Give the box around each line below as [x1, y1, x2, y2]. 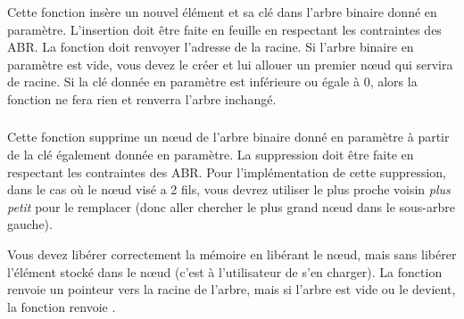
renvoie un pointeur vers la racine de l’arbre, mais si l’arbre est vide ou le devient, [7, 280, 456, 299]
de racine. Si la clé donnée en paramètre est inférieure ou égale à [7, 72, 360, 91]
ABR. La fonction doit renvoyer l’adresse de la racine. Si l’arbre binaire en [7, 37, 414, 56]
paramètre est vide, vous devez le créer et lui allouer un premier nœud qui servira [7, 54, 453, 73]
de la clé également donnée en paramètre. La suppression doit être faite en [7, 145, 414, 163]
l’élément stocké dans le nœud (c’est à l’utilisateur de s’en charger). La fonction [7, 262, 443, 281]
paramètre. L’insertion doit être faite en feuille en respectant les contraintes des [7, 20, 442, 38]
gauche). [7, 215, 53, 233]
